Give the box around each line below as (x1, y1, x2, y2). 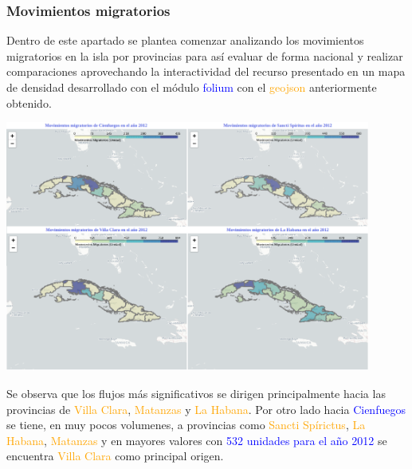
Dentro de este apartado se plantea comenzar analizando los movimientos (6, 32, 364, 49)
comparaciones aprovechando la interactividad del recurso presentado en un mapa (6, 63, 406, 80)
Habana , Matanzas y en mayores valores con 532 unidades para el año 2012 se (6, 432, 387, 448)
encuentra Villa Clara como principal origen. (6, 447, 224, 464)
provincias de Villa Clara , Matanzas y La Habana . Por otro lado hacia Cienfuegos (6, 400, 406, 417)
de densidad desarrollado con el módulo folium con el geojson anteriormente (6, 79, 377, 95)
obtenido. (6, 94, 52, 111)
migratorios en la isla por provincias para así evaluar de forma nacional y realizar (6, 47, 403, 64)
